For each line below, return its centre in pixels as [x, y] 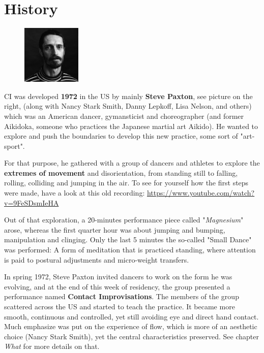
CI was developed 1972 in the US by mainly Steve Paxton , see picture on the [128, 96]
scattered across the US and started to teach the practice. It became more [120, 306]
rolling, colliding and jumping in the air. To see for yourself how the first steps [126, 183]
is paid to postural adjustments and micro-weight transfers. [97, 259]
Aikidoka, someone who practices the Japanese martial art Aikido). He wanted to [131, 126]
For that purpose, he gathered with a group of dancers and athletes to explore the [132, 163]
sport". [14, 146]
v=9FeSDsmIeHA [32, 202]
